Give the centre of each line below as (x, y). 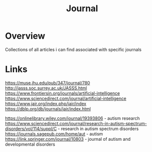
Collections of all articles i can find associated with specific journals (73, 49)
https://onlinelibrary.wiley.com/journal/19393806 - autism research (73, 118)
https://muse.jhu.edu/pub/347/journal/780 (48, 83)
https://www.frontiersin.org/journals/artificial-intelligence (63, 93)
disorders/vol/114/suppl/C (31, 129)
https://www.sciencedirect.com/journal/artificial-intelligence (66, 98)
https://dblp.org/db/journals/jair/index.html (48, 109)
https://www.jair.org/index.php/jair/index (46, 104)
